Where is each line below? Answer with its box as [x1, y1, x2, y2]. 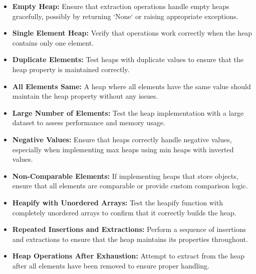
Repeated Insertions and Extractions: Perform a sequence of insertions [12, 224, 246, 234]
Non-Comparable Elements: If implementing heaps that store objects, [12, 170, 238, 181]
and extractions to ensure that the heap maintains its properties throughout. [12, 233, 248, 244]
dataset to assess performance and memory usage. [12, 117, 165, 128]
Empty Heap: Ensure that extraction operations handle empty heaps [12, 1, 229, 11]
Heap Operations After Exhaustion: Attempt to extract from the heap [12, 250, 245, 261]
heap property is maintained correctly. [12, 64, 130, 74]
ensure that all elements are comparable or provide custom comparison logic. [12, 180, 248, 191]
